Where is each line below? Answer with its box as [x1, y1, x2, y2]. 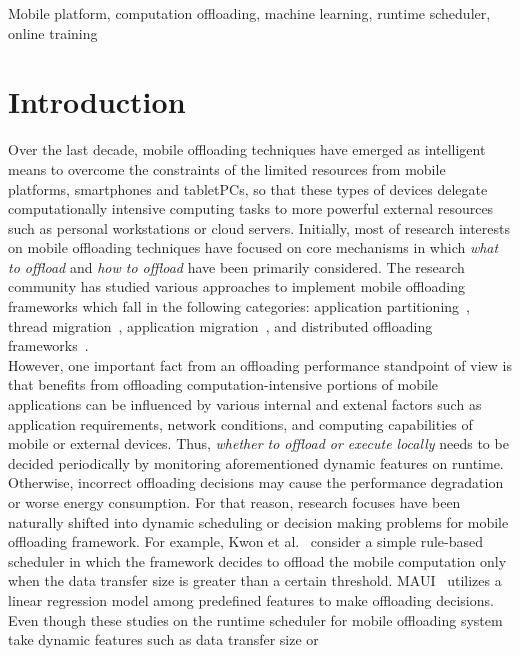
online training [8, 22, 98, 43]
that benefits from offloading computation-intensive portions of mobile [8, 374, 439, 395]
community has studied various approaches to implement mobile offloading [8, 276, 465, 297]
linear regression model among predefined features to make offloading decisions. [8, 589, 494, 610]
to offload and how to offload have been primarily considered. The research [8, 256, 465, 277]
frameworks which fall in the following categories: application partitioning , [8, 296, 470, 317]
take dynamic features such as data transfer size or [8, 629, 319, 650]
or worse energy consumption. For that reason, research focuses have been [8, 492, 461, 512]
